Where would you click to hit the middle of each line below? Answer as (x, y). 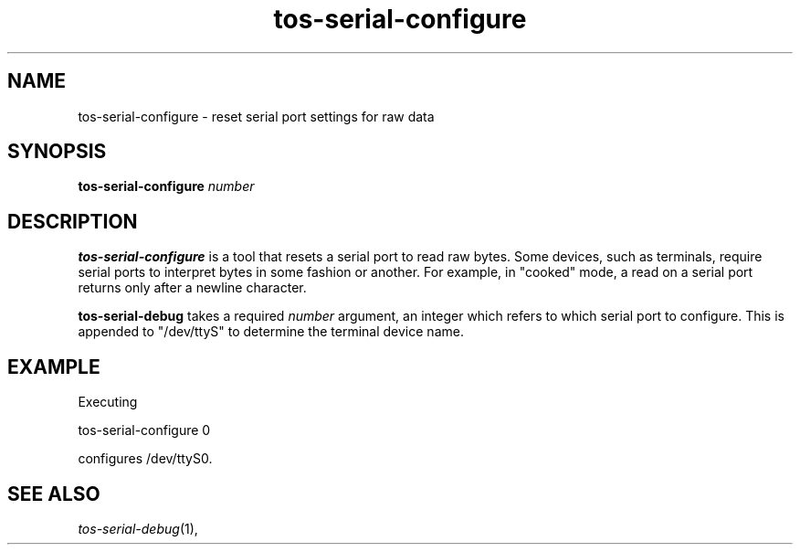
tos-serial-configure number (166, 186)
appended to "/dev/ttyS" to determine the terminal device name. (271, 332)
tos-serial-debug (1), (138, 528)
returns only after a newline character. (192, 288)
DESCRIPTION (73, 221)
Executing (108, 402)
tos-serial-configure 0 (144, 430)
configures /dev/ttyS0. (145, 459)
